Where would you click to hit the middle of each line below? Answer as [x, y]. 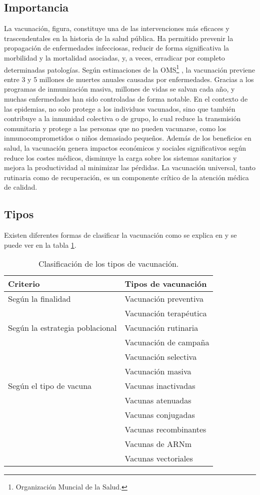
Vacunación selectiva [161, 357]
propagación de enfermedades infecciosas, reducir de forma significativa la [117, 48]
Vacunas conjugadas [160, 415]
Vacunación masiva [158, 371]
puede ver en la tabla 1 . [40, 244]
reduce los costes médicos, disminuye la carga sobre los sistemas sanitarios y [120, 157]
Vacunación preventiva [164, 299]
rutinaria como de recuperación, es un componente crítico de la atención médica [126, 177]
